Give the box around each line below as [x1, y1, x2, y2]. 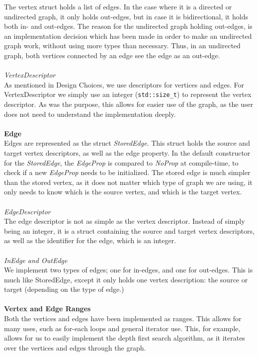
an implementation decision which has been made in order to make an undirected [4, 30, 252, 41]
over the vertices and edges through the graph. [4, 342, 146, 353]
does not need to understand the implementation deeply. [4, 108, 176, 119]
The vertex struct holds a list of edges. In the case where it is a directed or [4, 1, 232, 11]
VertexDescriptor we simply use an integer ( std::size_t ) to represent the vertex [4, 89, 252, 99]
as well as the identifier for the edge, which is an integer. [4, 235, 176, 246]
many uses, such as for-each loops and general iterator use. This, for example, [4, 323, 241, 333]
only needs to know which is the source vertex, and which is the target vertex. [4, 186, 242, 197]
